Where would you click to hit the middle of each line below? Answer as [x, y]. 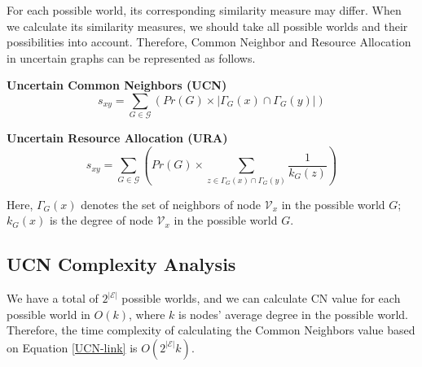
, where [147, 314]
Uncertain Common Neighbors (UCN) [117, 85]
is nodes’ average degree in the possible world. [293, 314]
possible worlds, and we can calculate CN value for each [261, 298]
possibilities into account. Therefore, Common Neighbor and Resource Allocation [209, 42]
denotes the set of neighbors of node [171, 204]
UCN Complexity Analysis [121, 264]
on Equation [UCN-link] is [72, 347]
